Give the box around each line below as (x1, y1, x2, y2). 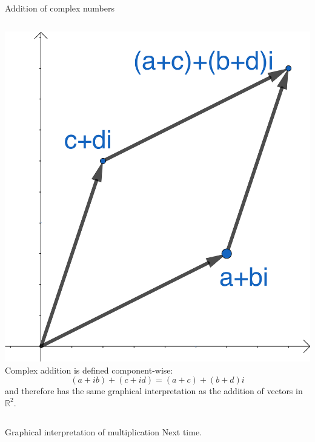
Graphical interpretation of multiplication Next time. (5, 425, 202, 438)
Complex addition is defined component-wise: (5, 363, 173, 376)
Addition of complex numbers (5, 2, 114, 14)
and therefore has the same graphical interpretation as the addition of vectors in (5, 384, 303, 397)
